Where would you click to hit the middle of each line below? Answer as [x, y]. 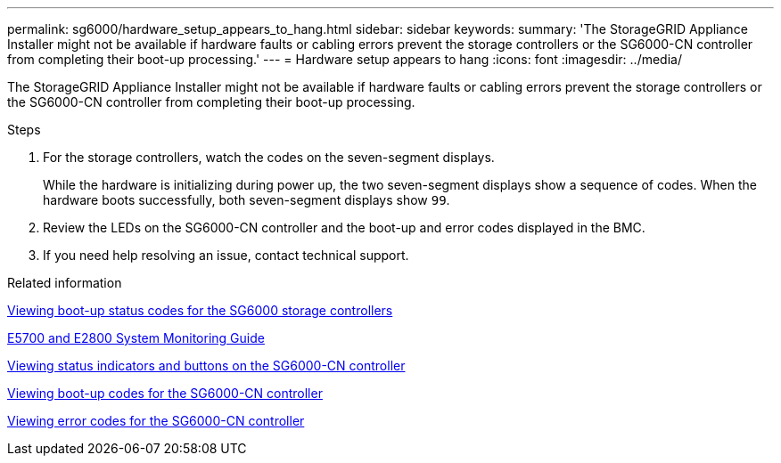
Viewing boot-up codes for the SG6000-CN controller [165, 393]
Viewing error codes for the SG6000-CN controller [156, 421]
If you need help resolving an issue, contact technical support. [226, 255]
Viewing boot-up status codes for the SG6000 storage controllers [200, 310]
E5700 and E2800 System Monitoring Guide [136, 338]
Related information [65, 283]
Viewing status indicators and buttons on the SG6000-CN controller [206, 366]
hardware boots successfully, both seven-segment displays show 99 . [247, 200]
